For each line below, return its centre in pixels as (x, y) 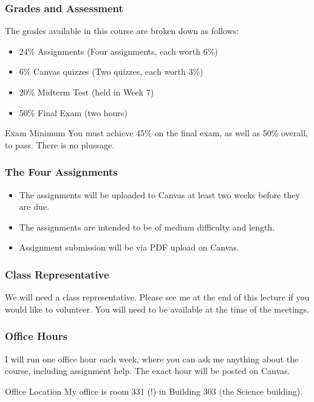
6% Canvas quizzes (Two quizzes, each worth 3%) (111, 71)
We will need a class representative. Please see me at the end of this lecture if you (157, 297)
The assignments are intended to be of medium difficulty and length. (147, 227)
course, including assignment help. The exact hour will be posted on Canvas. (148, 371)
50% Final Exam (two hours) (73, 112)
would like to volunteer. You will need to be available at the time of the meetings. (157, 309)
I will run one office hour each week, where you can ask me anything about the (152, 359)
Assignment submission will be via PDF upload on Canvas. (129, 247)
